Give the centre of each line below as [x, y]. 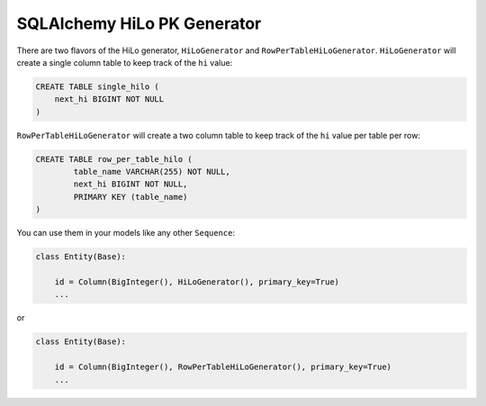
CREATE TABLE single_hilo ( [97, 86]
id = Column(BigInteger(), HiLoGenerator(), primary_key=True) [197, 282]
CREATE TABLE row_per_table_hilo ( [114, 159]
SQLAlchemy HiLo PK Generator [139, 23]
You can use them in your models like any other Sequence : [126, 233]
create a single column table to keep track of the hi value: [125, 62]
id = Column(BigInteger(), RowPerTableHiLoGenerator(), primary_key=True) [223, 367]
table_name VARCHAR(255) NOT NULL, [152, 172]
